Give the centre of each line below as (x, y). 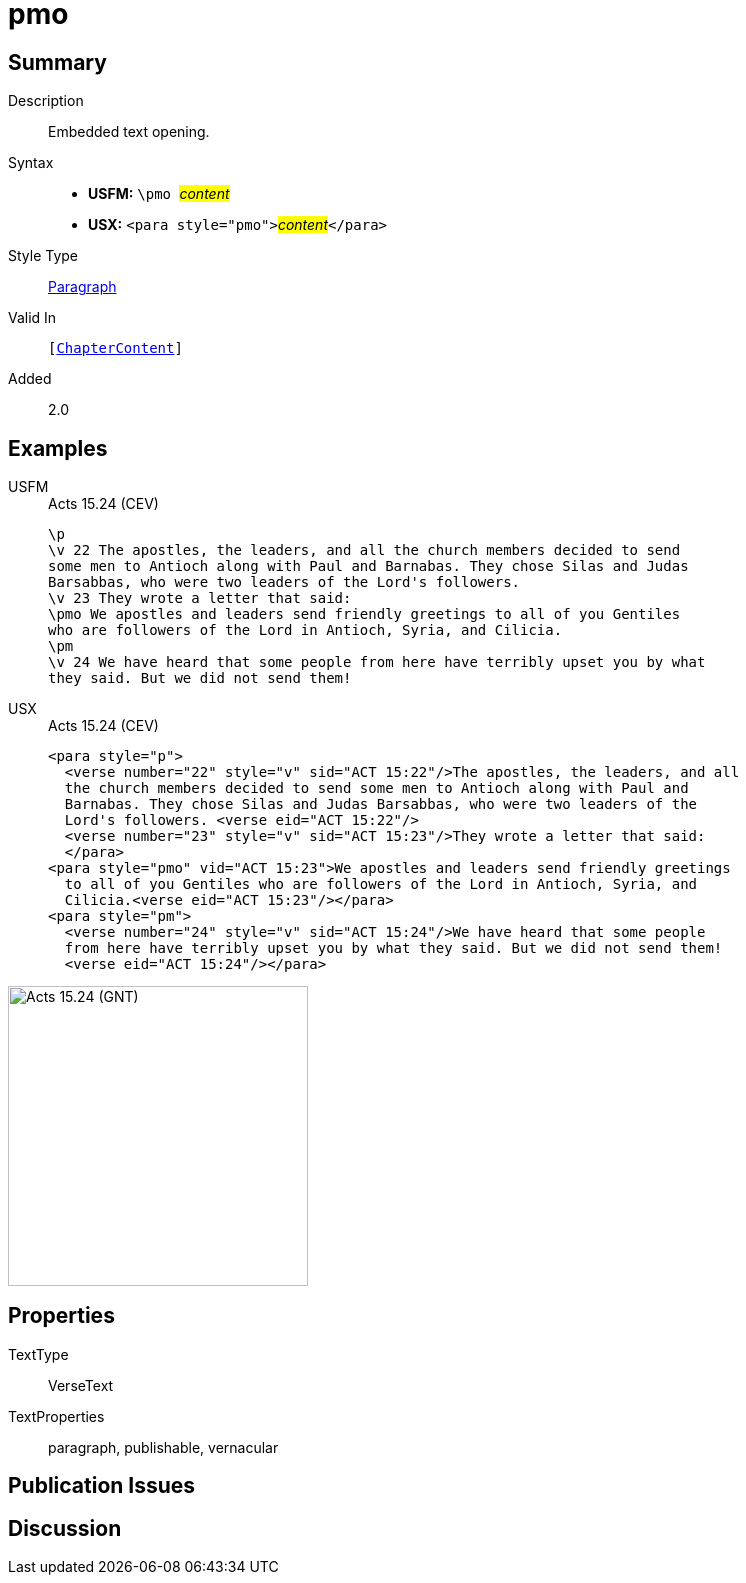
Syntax (31, 163)
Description (46, 101)
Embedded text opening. (129, 132)
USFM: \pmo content (159, 194)
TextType (38, 1354)
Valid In (32, 318)
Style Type (43, 256)
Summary (57, 62)
